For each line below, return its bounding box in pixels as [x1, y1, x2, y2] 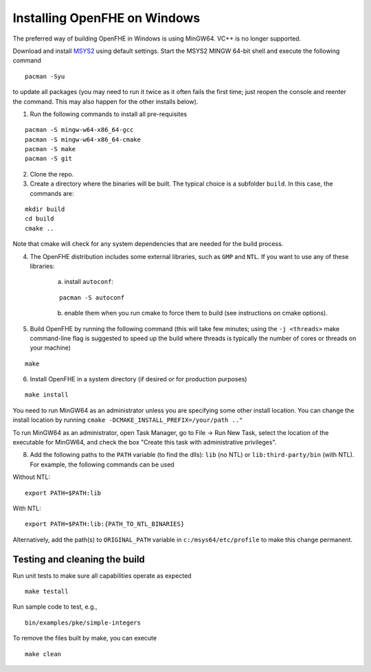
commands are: [30, 189, 75, 197]
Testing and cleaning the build [12, 553, 146, 565]
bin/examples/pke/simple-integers [25, 618, 141, 627]
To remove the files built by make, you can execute [12, 634, 157, 642]
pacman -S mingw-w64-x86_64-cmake [25, 135, 141, 144]
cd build [25, 215, 54, 223]
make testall [25, 587, 69, 596]
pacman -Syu [25, 72, 65, 80]
